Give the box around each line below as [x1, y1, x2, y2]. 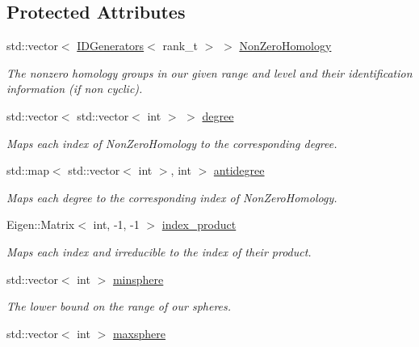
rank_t [162, 37, 199, 54]
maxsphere [112, 324, 166, 341]
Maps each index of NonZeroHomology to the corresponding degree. [6, 134, 337, 151]
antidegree [213, 162, 265, 179]
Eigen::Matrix [6, 216, 75, 233]
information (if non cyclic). [6, 80, 143, 97]
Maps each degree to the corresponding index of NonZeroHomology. [6, 188, 337, 205]
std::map [6, 162, 49, 179]
